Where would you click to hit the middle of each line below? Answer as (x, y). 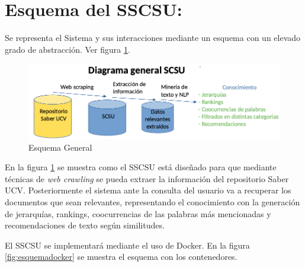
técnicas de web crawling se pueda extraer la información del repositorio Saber (147, 178)
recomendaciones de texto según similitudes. (85, 225)
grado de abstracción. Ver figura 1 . (68, 49)
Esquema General (60, 147)
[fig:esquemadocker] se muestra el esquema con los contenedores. (121, 257)
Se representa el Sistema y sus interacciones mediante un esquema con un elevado (153, 38)
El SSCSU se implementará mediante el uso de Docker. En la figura (127, 245)
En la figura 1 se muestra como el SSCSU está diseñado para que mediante (141, 167)
